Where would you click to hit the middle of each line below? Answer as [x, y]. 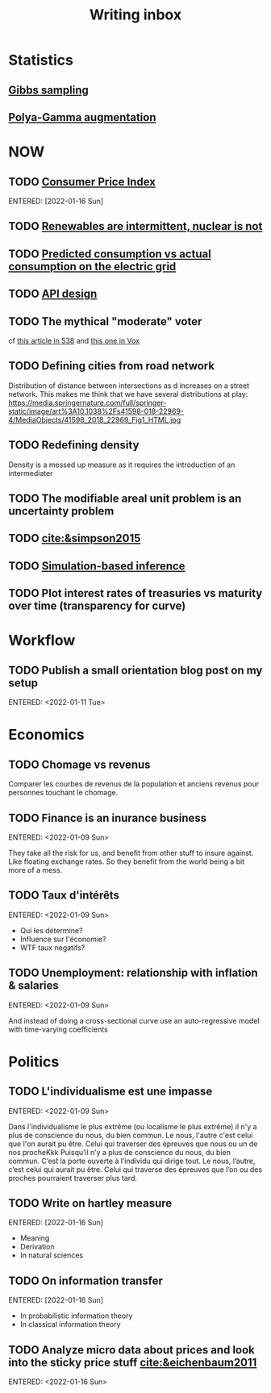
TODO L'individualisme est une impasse [110, 1092]
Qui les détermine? [51, 930]
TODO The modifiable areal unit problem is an [125, 498]
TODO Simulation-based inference [97, 566]
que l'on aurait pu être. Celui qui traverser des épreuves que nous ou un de [133, 1144]
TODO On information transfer [85, 1280]
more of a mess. [35, 870]
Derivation [37, 1247]
